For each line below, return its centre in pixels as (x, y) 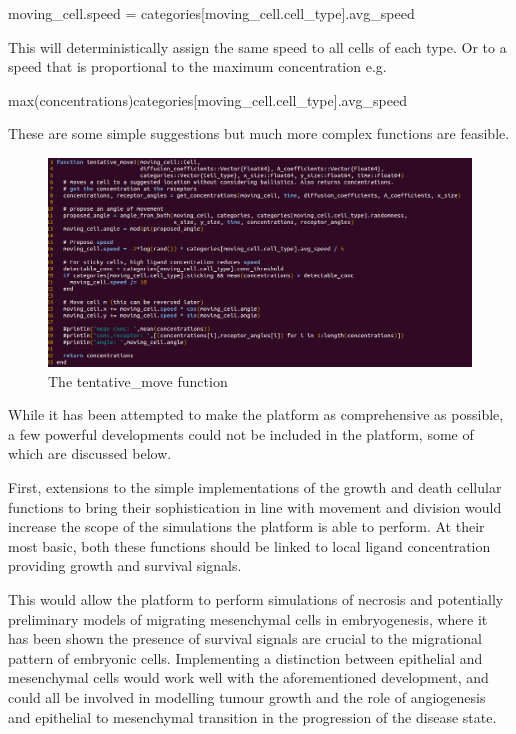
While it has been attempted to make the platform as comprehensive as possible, (256, 414)
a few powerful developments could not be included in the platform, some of (241, 433)
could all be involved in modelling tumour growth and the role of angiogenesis (247, 696)
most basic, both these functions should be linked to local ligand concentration (249, 545)
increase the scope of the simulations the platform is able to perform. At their (246, 526)
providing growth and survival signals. (125, 565)
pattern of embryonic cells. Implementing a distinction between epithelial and (245, 657)
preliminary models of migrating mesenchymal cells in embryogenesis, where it (248, 618)
